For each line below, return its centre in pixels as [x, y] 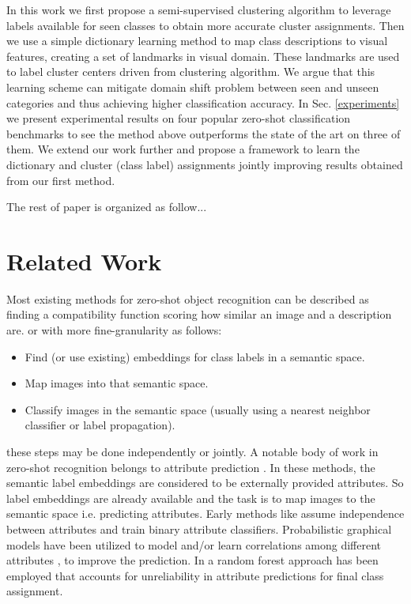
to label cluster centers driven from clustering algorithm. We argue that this [191, 72]
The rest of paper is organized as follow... [107, 207]
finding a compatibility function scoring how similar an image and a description [199, 314]
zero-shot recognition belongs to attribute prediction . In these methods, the [191, 467]
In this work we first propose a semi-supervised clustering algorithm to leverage [199, 9]
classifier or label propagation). [100, 425]
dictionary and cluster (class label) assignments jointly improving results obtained [205, 164]
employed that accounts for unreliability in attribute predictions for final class [195, 575]
